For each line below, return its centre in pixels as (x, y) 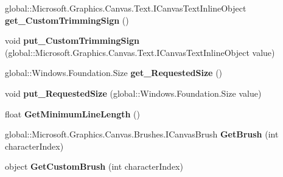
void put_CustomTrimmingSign (72, 40)
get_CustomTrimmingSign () (67, 20)
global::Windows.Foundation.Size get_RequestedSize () (114, 73)
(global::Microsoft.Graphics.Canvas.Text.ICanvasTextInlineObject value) (140, 52)
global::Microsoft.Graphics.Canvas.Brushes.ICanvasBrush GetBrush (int (142, 134)
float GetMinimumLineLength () (72, 113)
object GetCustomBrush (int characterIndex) (94, 166)
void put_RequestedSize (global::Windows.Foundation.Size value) (133, 93)
